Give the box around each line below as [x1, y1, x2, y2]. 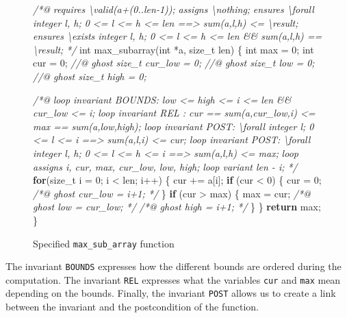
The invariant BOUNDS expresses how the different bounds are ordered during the [5, 259, 342, 273]
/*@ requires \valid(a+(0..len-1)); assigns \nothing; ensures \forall [33, 2, 314, 16]
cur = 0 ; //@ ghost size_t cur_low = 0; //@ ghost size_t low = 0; [33, 56, 315, 70]
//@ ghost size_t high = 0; [33, 69, 146, 83]
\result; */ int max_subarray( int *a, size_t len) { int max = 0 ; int [33, 42, 314, 56]
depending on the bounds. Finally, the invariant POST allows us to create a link [5, 286, 336, 300]
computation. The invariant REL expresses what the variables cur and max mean [5, 272, 341, 286]
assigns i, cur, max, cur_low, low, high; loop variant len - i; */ [33, 159, 298, 173]
